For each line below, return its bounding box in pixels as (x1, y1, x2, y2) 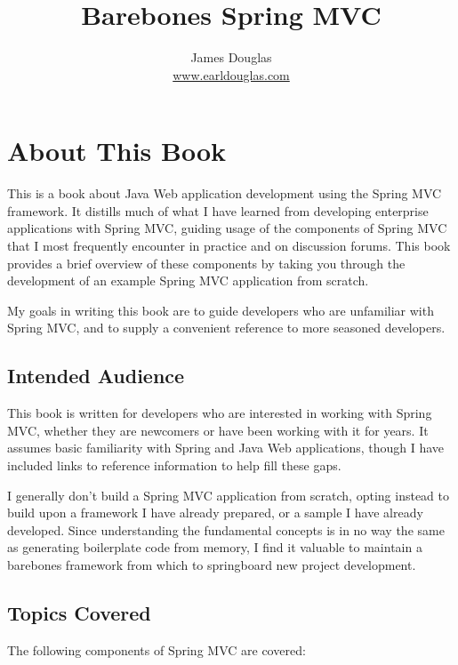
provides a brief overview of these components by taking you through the (7, 253, 406, 272)
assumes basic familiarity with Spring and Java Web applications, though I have (7, 438, 445, 457)
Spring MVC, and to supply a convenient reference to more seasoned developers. (7, 318, 446, 337)
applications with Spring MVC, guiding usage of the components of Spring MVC (7, 219, 447, 237)
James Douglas (190, 48, 272, 67)
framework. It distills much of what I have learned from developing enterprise (7, 201, 429, 220)
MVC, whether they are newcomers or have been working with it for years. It (7, 421, 429, 439)
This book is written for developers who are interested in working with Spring (7, 404, 432, 422)
